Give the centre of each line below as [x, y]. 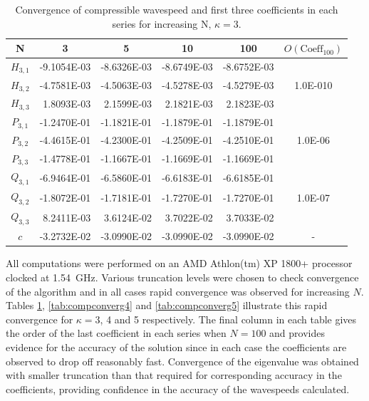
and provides [297, 333]
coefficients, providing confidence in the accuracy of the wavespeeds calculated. [178, 389]
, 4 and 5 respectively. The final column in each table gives [228, 319]
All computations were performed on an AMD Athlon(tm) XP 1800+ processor [179, 263]
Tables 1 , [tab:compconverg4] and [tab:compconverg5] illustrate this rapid [167, 305]
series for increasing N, [162, 23]
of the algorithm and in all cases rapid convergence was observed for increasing [178, 291]
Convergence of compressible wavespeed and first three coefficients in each [177, 9]
